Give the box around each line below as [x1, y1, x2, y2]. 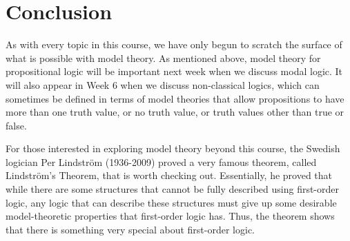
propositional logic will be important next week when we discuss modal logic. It [6, 64, 343, 78]
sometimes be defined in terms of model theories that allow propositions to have [6, 91, 344, 105]
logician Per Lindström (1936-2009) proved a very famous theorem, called [6, 154, 317, 169]
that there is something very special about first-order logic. [6, 222, 255, 236]
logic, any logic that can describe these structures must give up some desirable [6, 195, 337, 209]
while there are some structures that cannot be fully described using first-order [6, 182, 339, 196]
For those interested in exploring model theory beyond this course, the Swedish [6, 141, 340, 156]
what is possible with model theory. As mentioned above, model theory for [6, 50, 321, 65]
